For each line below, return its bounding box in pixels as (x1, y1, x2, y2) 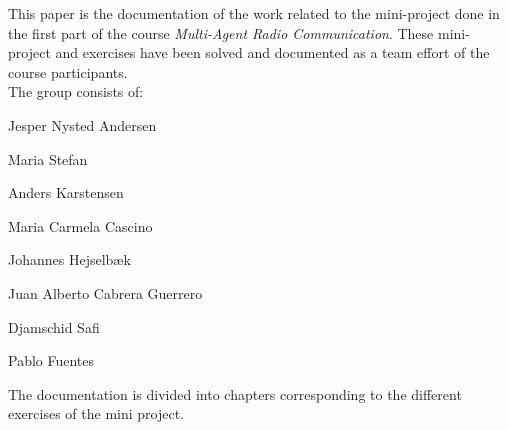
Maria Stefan (8, 148, 88, 169)
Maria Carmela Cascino (8, 215, 153, 236)
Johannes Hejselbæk (8, 249, 131, 270)
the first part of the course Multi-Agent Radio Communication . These (8, 22, 434, 43)
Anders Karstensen (8, 182, 124, 203)
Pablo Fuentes (8, 350, 95, 371)
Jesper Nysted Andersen (8, 114, 157, 135)
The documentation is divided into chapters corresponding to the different (8, 383, 462, 404)
